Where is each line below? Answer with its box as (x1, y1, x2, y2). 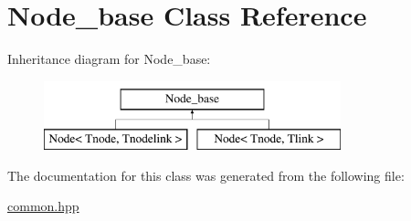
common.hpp (7, 196, 79, 216)
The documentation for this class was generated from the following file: (7, 165, 405, 184)
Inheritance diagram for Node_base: (7, 49, 211, 68)
